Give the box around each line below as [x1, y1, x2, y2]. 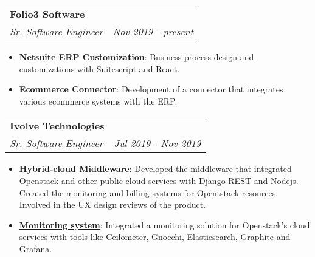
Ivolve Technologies [10, 118, 105, 133]
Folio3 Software [10, 7, 85, 21]
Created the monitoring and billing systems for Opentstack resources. [19, 186, 279, 199]
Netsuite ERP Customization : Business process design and [19, 50, 254, 63]
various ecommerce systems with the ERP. [19, 94, 178, 107]
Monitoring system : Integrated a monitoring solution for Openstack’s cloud [19, 218, 310, 231]
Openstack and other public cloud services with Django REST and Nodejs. [19, 174, 299, 187]
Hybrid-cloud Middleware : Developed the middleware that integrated [19, 162, 292, 175]
